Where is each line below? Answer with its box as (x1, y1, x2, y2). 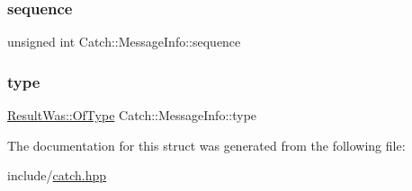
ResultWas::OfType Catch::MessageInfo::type (7, 106, 257, 125)
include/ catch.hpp (7, 166, 107, 185)
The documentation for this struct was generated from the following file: (7, 135, 406, 154)
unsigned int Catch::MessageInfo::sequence (7, 32, 241, 51)
